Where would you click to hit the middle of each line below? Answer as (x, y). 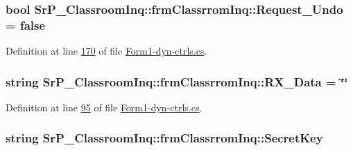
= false (26, 25)
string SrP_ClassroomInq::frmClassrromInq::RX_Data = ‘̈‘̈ (177, 81)
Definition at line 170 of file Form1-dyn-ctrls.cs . (106, 51)
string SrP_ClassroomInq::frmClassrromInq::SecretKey (164, 138)
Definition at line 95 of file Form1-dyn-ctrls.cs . (104, 107)
